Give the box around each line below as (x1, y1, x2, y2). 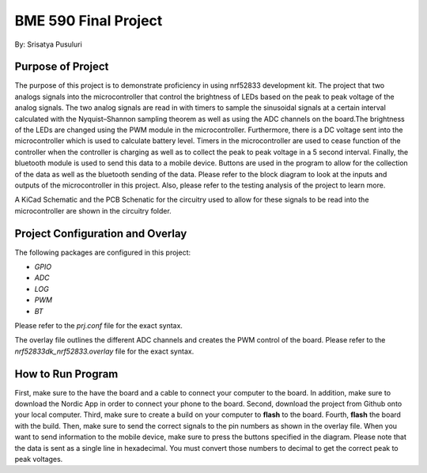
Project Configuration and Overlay (14, 226, 187, 240)
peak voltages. (14, 455, 63, 464)
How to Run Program (14, 367, 119, 380)
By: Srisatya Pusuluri (14, 40, 82, 49)
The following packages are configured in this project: (14, 248, 191, 257)
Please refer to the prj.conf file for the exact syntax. (14, 321, 183, 330)
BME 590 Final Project (14, 12, 163, 29)
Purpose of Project (14, 60, 109, 74)
